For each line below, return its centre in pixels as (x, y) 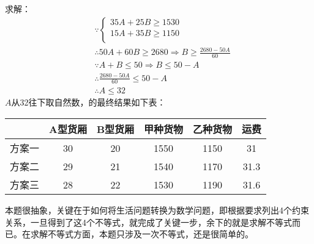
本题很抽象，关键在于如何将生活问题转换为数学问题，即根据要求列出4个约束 (157, 210)
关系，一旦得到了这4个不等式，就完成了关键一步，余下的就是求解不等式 (148, 222)
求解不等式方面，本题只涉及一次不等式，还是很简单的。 (142, 234)
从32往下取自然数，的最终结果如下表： (88, 102)
